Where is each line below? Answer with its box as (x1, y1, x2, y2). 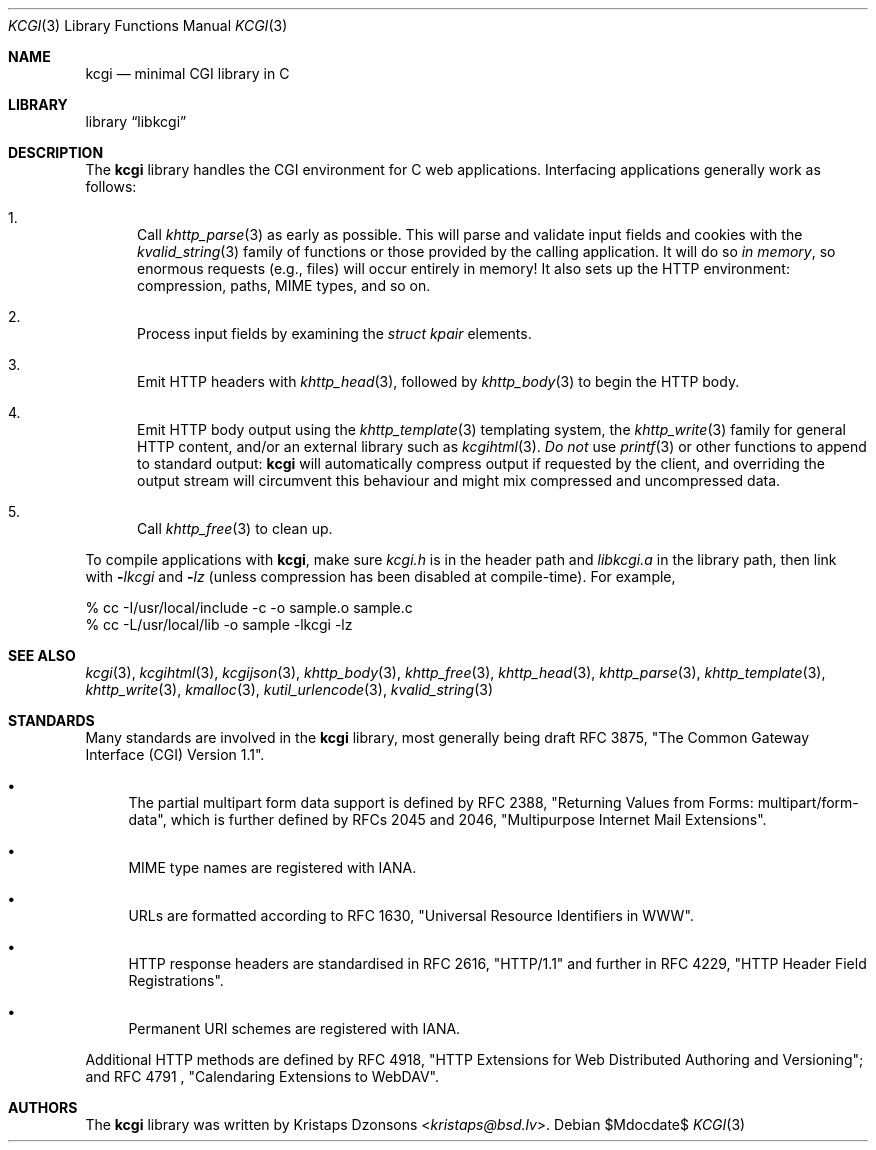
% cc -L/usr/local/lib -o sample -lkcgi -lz (85, 616, 353, 633)
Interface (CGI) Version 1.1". (85, 746, 265, 763)
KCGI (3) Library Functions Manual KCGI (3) (8, 17, 288, 34)
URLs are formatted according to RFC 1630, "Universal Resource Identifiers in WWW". (128, 907, 694, 924)
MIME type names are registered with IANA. (128, 859, 417, 876)
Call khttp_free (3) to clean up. (137, 520, 333, 537)
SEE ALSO (8, 647, 76, 664)
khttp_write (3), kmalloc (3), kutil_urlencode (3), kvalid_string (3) (85, 681, 494, 698)
